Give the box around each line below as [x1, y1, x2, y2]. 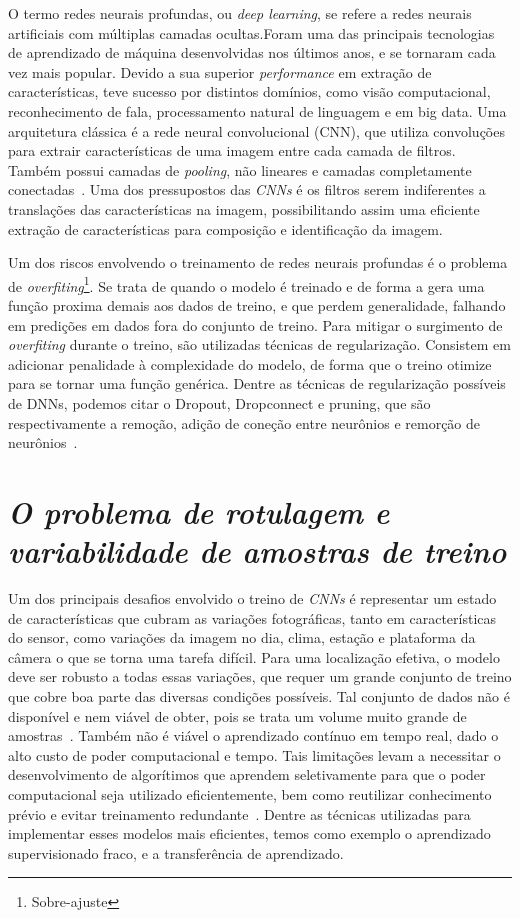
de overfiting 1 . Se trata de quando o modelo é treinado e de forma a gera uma [8, 272, 485, 296]
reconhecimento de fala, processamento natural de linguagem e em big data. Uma [8, 100, 507, 121]
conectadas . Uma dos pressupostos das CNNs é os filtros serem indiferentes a [8, 179, 486, 200]
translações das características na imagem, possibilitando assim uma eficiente [8, 198, 480, 219]
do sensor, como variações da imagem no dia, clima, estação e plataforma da [8, 627, 476, 648]
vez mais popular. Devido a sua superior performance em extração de [8, 61, 432, 82]
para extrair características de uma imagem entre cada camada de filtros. [8, 140, 456, 161]
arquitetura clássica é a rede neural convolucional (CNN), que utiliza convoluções [8, 120, 505, 141]
